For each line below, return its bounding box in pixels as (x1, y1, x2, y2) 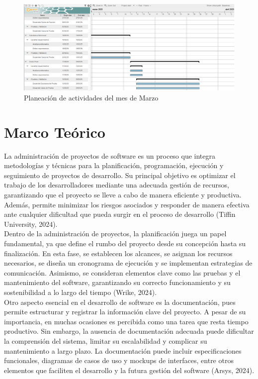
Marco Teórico (4, 121, 105, 142)
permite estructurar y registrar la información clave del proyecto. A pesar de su (4, 306, 246, 317)
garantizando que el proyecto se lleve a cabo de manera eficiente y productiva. (4, 189, 242, 199)
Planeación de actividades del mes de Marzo (24, 92, 159, 102)
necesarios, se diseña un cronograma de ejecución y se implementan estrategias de (4, 258, 253, 268)
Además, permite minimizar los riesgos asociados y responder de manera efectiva (4, 199, 250, 209)
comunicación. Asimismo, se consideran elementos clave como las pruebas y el (4, 267, 241, 278)
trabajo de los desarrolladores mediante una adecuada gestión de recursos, (4, 180, 229, 190)
